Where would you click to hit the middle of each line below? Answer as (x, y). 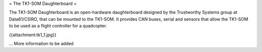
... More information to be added (41, 43)
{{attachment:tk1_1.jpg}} (33, 35)
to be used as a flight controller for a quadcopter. (58, 26)
